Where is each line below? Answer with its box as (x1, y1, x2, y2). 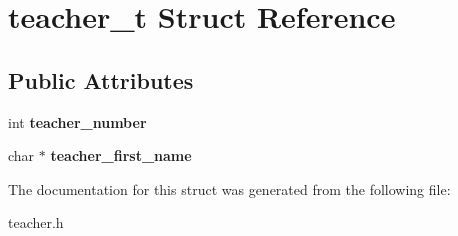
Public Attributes (8, 64, 194, 95)
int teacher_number (8, 111, 147, 132)
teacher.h (8, 212, 64, 233)
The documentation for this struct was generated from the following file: (8, 178, 451, 199)
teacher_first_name (50, 145, 192, 166)
